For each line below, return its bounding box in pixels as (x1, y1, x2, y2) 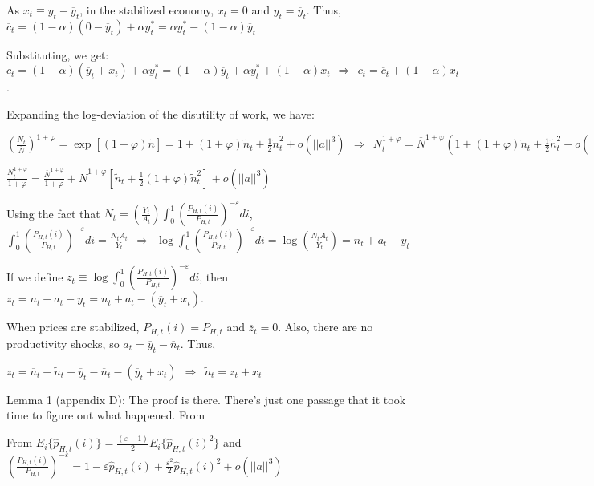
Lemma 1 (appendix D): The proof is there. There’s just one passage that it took (6, 391, 406, 407)
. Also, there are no (278, 318, 373, 335)
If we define (6, 268, 63, 285)
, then (199, 268, 229, 285)
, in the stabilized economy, (79, 2, 214, 18)
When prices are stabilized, (6, 318, 140, 335)
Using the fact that (6, 205, 100, 221)
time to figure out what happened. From (6, 407, 205, 423)
